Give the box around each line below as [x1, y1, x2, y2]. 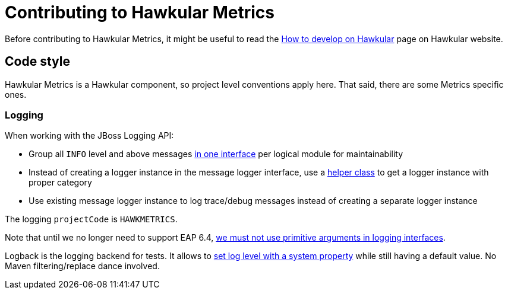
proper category [29, 177, 92, 188]
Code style [5, 54, 70, 69]
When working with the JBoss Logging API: [5, 130, 174, 141]
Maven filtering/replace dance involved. [5, 261, 160, 271]
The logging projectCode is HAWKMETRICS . [5, 214, 178, 225]
